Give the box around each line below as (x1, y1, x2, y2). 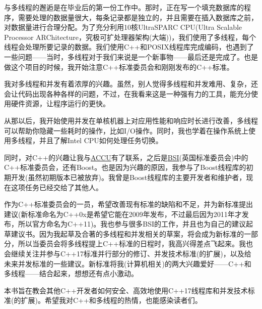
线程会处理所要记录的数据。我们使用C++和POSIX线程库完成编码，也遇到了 (4, 41, 254, 52)
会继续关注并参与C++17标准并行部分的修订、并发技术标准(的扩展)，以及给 (4, 248, 251, 259)
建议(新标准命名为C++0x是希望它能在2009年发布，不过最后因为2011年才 (4, 208, 242, 219)
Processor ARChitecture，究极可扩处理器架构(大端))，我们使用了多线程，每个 (4, 31, 256, 42)
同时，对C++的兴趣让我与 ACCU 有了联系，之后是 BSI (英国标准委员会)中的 (4, 152, 248, 162)
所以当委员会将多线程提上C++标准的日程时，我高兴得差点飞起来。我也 (18, 238, 253, 249)
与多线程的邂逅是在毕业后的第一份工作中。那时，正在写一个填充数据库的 (4, 2, 244, 12)
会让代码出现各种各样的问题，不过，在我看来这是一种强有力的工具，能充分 (4, 88, 251, 99)
